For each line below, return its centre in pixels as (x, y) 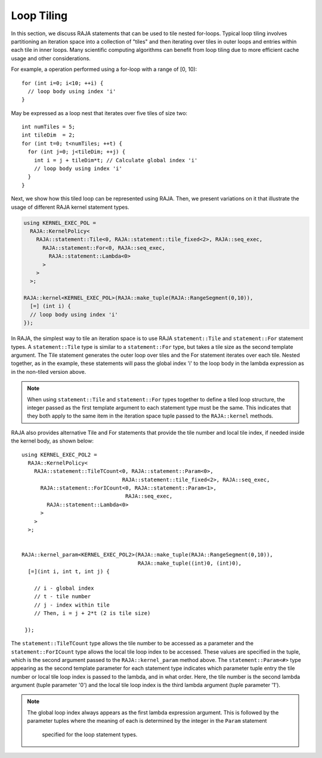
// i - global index (64, 588)
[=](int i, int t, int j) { (69, 572)
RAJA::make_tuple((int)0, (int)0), (190, 563)
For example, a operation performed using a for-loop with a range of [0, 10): (104, 69)
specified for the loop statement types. (90, 734)
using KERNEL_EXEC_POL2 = (60, 454)
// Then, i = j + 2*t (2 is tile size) (92, 613)
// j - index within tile (72, 605)
